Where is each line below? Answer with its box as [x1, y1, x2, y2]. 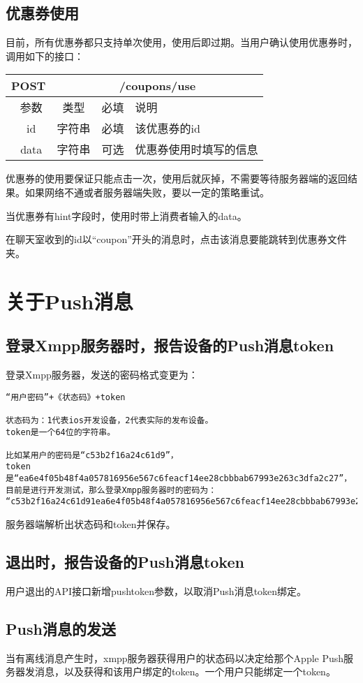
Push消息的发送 [6, 617, 116, 639]
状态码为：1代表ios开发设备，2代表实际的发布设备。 [6, 415, 214, 425]
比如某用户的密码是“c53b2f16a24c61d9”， [6, 450, 179, 460]
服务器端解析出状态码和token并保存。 [6, 517, 176, 531]
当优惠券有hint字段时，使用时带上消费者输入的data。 [6, 208, 247, 223]
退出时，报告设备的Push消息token [6, 551, 244, 573]
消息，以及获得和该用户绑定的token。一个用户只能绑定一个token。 [34, 664, 336, 679]
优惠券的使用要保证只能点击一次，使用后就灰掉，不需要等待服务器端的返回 [6, 171, 348, 186]
